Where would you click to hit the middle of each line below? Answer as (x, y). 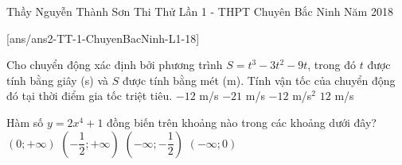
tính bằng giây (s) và (58, 80)
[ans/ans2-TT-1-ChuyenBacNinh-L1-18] (103, 38)
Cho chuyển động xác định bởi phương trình (115, 65)
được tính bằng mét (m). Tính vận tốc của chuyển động (259, 80)
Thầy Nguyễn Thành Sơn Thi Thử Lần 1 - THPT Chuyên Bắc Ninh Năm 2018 (200, 11)
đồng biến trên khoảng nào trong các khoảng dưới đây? (242, 122)
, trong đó (332, 65)
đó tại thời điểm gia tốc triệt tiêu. (90, 96)
